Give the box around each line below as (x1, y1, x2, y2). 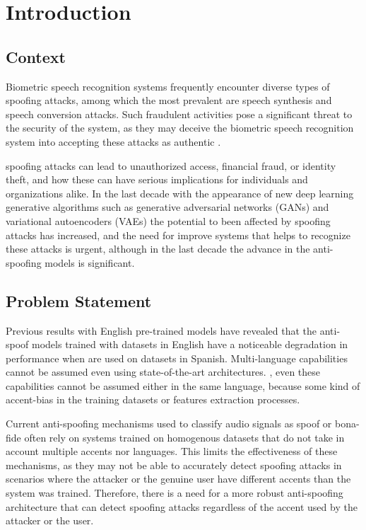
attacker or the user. (6, 513, 94, 528)
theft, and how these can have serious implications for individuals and (6, 172, 308, 187)
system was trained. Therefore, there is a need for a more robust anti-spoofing (6, 485, 343, 500)
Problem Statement (6, 289, 152, 311)
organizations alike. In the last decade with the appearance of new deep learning (6, 185, 354, 200)
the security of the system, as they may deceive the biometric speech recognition (6, 120, 354, 135)
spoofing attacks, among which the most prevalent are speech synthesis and (6, 93, 332, 108)
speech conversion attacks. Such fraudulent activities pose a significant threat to (6, 106, 353, 121)
